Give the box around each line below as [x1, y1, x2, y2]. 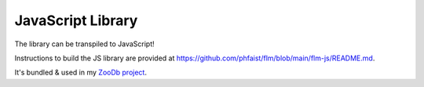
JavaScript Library [14, 12, 138, 29]
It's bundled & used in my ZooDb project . [14, 67, 147, 78]
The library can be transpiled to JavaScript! [14, 39, 155, 49]
